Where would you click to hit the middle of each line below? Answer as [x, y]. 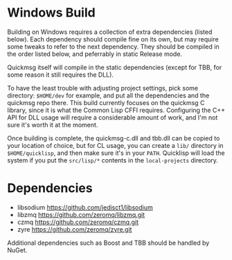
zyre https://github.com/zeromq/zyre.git [74, 229]
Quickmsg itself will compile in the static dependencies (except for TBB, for [115, 67]
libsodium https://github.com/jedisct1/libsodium [85, 207]
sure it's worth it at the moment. [53, 124]
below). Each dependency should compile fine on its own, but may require [113, 39]
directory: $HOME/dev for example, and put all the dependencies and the [108, 95]
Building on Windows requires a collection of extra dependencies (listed [110, 32]
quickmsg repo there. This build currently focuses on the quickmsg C [106, 102]
